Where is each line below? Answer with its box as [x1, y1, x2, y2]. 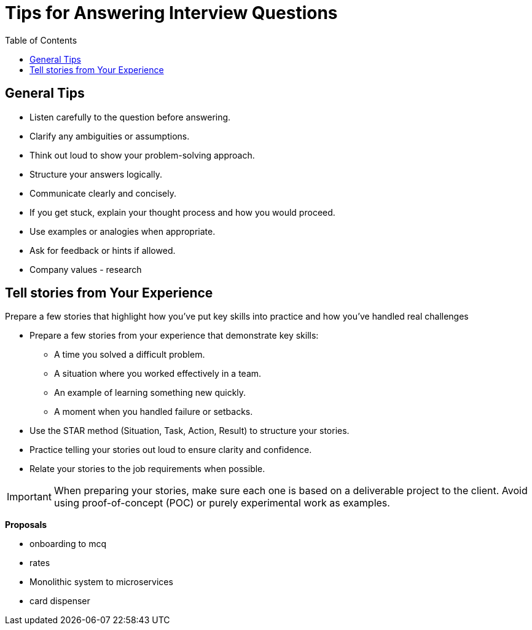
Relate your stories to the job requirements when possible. [29, 463, 265, 474]
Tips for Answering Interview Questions [5, 2, 338, 23]
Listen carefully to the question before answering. [29, 111, 231, 122]
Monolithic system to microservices [29, 577, 173, 588]
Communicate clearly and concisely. [29, 187, 176, 199]
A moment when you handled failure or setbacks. [54, 406, 253, 417]
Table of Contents [5, 34, 77, 45]
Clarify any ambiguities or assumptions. [29, 130, 190, 141]
